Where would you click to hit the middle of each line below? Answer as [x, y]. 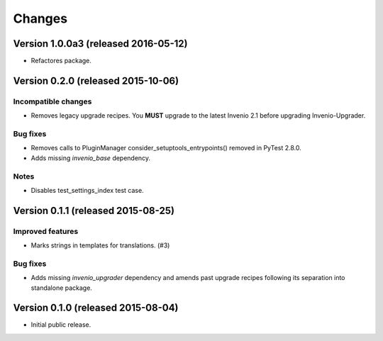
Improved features [46, 231]
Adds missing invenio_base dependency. [91, 158]
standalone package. [61, 288]
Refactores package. [61, 61]
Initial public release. [61, 325]
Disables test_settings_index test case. [88, 190]
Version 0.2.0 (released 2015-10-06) [96, 80]
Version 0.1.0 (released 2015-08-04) [96, 308]
